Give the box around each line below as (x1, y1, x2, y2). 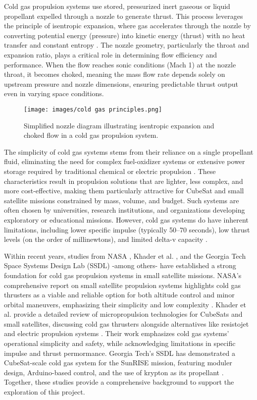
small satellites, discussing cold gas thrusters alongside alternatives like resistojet (4, 318, 249, 329)
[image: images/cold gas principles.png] (24, 106, 162, 113)
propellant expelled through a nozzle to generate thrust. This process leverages (4, 10, 243, 21)
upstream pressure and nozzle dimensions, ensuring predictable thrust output (4, 78, 238, 89)
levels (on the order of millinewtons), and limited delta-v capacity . (4, 234, 207, 244)
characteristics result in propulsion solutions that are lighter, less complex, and (4, 175, 243, 186)
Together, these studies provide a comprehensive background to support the (4, 377, 234, 387)
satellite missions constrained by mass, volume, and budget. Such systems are (4, 195, 239, 205)
